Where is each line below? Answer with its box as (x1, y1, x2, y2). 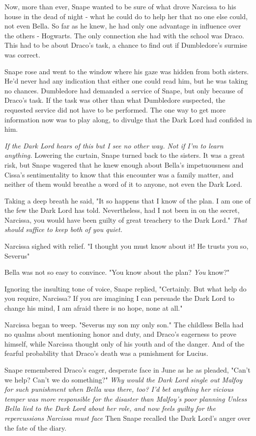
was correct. (4, 49, 40, 59)
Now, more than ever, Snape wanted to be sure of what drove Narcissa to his (4, 1, 236, 11)
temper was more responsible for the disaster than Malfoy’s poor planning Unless (4, 393, 247, 404)
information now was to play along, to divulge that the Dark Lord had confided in (4, 114, 252, 124)
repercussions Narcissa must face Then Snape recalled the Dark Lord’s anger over (4, 412, 251, 423)
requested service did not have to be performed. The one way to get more (4, 104, 226, 115)
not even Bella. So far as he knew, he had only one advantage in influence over (4, 21, 241, 31)
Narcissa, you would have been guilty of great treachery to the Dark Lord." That (4, 214, 247, 225)
